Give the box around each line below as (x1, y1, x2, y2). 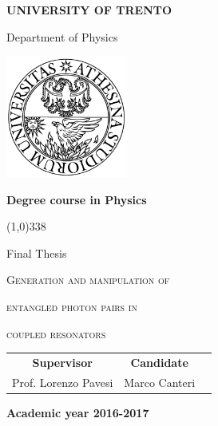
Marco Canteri (124, 373, 196, 390)
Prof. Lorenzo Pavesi (12, 373, 113, 390)
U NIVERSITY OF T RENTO (6, 2, 172, 18)
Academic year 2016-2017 (6, 404, 149, 420)
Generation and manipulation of (6, 271, 170, 288)
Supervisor (32, 353, 93, 370)
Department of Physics (6, 28, 118, 45)
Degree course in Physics (6, 191, 147, 207)
